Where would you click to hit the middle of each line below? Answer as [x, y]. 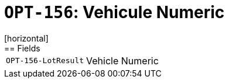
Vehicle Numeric [122, 60]
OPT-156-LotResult [45, 61]
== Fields [22, 48]
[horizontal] [26, 38]
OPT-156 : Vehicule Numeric [114, 12]
